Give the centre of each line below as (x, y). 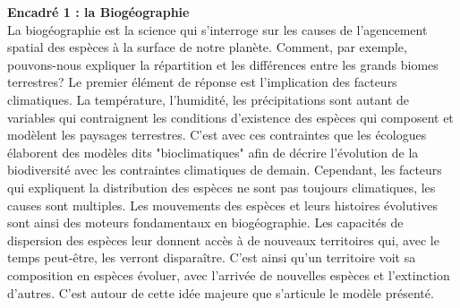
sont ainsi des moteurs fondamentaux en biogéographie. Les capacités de (205, 222)
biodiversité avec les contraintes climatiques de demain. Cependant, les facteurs (225, 170)
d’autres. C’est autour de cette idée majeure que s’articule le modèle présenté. (221, 292)
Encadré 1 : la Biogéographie (98, 12)
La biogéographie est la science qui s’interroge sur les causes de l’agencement (217, 29)
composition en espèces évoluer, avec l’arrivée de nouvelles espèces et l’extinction (229, 274)
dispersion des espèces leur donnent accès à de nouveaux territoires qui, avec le (223, 240)
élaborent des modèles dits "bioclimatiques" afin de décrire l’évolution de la (213, 152)
